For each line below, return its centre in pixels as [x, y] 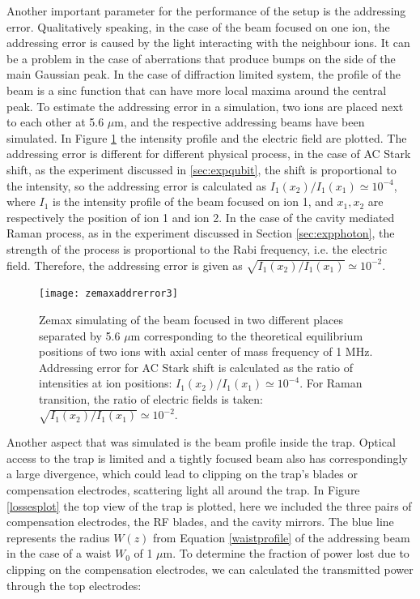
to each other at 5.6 [55, 122]
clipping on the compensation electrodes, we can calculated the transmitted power [210, 569]
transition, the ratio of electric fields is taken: [151, 398]
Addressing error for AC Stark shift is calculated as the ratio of [196, 367]
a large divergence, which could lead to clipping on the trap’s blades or [182, 474]
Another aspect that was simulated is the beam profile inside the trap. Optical [201, 442]
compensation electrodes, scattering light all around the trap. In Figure [183, 490]
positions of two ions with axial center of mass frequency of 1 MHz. [206, 351]
